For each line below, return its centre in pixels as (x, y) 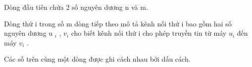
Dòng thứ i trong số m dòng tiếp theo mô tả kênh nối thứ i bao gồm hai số (118, 23)
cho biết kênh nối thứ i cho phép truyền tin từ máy (149, 33)
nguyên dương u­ (28, 33)
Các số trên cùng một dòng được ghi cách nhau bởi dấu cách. (97, 59)
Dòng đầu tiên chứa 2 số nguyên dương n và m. (76, 7)
